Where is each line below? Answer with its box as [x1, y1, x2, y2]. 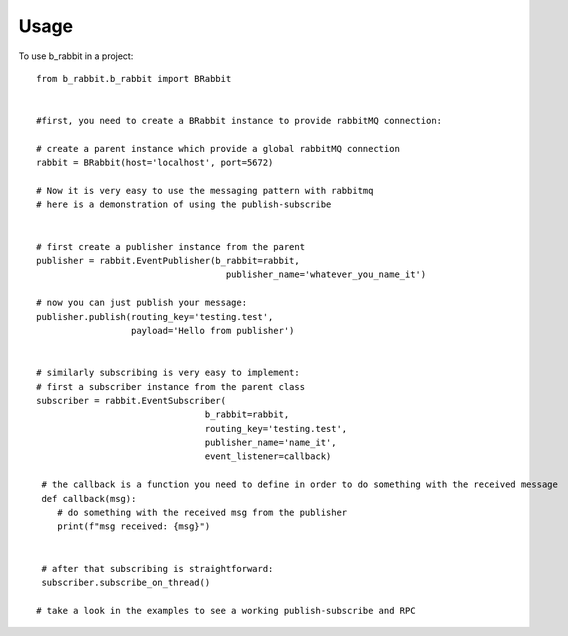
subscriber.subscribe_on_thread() [41, 577, 211, 588]
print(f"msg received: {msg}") [56, 521, 211, 532]
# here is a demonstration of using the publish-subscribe [36, 199, 332, 210]
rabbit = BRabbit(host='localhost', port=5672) [36, 157, 274, 169]
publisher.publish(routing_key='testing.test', [36, 311, 274, 322]
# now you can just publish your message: [36, 297, 248, 309]
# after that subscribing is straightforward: [41, 563, 274, 574]
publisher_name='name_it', [204, 437, 337, 449]
